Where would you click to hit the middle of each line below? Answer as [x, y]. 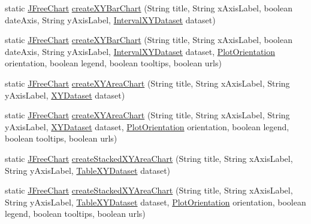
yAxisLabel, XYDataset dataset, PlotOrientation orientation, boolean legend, [147, 126]
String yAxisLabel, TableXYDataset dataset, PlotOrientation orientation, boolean [155, 202]
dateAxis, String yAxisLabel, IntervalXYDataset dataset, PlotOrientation [140, 51]
